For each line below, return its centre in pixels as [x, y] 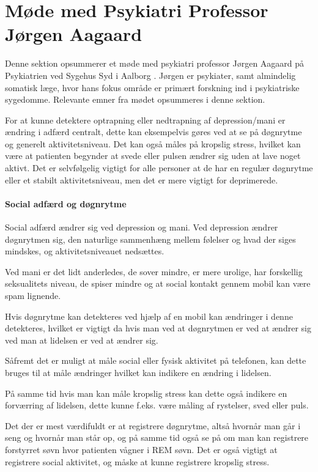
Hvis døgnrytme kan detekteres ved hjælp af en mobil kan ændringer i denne [149, 316]
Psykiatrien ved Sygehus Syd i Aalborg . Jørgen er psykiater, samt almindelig [150, 75]
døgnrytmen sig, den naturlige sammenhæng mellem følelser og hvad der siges [150, 239]
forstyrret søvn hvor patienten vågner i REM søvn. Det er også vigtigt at [141, 449]
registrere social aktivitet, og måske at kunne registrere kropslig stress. [137, 461]
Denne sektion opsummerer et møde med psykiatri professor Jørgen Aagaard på [155, 63]
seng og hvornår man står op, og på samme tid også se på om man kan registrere [157, 437]
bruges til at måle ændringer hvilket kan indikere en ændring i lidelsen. [138, 372]
